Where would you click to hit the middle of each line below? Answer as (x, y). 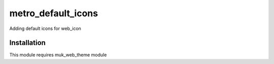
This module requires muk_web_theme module (58, 55)
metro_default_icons (54, 13)
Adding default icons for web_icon (45, 28)
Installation (27, 43)
